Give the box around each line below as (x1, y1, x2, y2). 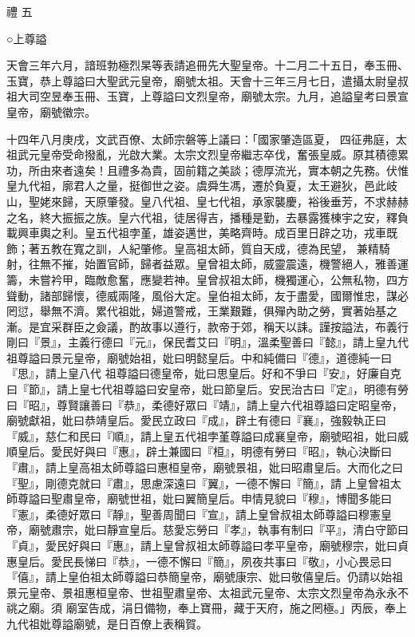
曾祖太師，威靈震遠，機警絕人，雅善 (207, 255, 397, 272)
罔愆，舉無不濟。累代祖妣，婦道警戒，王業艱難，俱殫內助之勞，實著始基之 (6, 303, 397, 319)
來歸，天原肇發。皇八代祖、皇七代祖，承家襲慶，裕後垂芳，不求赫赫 (50, 192, 409, 209)
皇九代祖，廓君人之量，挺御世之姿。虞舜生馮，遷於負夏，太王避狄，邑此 (6, 177, 386, 194)
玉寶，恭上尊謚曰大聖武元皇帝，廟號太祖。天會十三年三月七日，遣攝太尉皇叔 (6, 72, 409, 89)
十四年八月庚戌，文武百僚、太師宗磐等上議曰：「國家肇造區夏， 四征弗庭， (6, 130, 396, 147)
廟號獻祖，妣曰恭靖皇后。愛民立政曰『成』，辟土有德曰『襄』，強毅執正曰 (6, 412, 386, 429)
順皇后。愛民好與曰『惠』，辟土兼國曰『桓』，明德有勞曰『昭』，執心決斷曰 (6, 443, 392, 460)
